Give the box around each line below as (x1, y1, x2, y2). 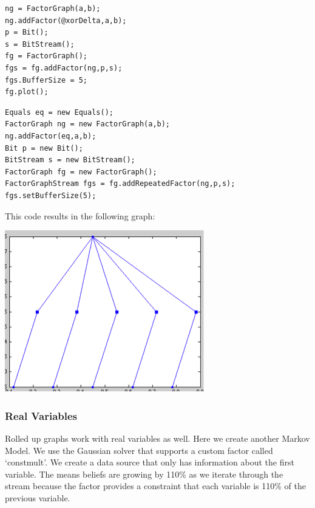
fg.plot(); (5, 88, 49, 97)
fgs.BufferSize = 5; (5, 75, 88, 84)
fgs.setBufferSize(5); (5, 191, 97, 200)
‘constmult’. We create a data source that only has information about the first (5, 456, 294, 469)
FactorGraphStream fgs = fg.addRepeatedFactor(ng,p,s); (5, 179, 235, 188)
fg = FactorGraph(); (5, 52, 88, 61)
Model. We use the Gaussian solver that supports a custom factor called (5, 444, 273, 456)
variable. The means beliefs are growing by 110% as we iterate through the (5, 467, 283, 480)
